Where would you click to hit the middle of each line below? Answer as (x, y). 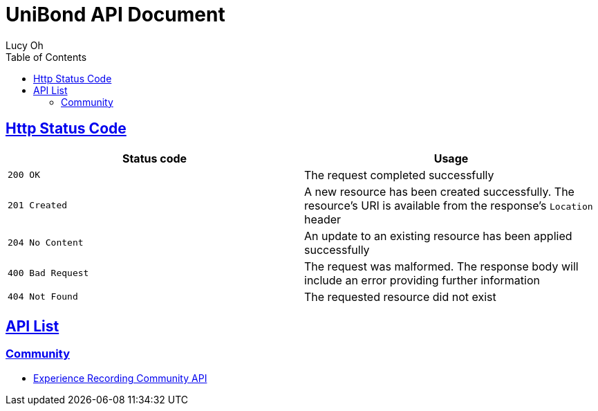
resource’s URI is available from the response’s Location (449, 205)
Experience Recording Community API (120, 378)
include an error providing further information (422, 280)
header (323, 219)
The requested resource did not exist (400, 296)
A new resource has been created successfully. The (439, 191)
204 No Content (46, 243)
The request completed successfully (399, 175)
